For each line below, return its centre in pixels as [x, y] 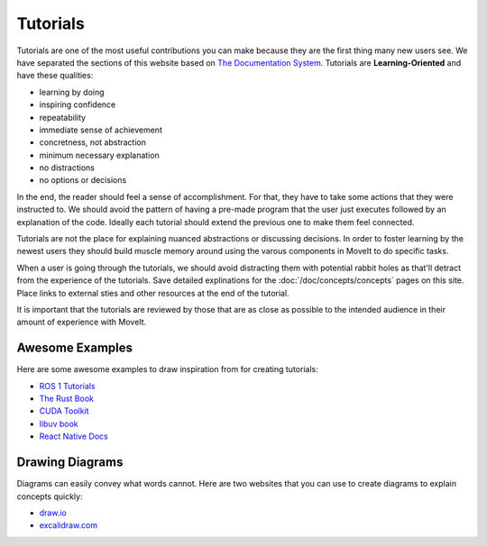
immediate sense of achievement [101, 130]
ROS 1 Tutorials [67, 386]
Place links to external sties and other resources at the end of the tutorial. [153, 293]
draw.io [53, 513]
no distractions [67, 168]
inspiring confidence [78, 105]
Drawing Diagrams [70, 463]
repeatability [62, 117]
